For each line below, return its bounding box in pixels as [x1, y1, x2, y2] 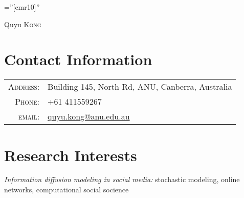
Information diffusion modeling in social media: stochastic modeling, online [4, 174, 240, 185]
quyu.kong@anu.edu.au [48, 110, 130, 123]
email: [18, 110, 40, 123]
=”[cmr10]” [4, 2, 40, 12]
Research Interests [4, 144, 137, 165]
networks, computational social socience [4, 184, 129, 195]
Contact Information [4, 49, 152, 70]
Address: [8, 81, 40, 93]
